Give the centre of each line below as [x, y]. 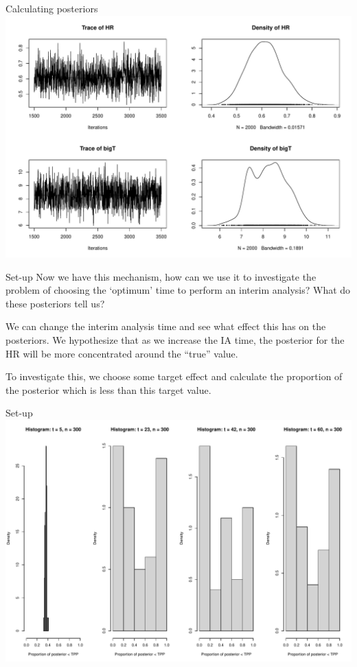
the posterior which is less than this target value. [108, 389]
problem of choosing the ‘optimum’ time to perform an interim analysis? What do [178, 290]
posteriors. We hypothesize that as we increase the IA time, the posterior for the [175, 339]
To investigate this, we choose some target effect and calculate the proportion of [174, 376]
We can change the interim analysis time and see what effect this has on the [166, 326]
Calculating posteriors [52, 8]
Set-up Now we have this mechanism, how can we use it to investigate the [161, 276]
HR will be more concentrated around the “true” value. [122, 353]
